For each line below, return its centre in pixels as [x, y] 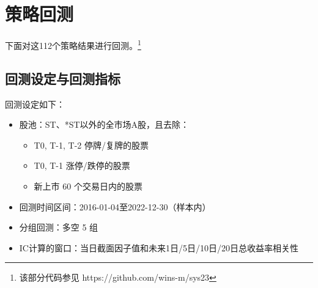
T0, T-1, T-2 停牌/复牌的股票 [91, 145]
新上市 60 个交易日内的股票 [88, 186]
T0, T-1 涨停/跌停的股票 [82, 165]
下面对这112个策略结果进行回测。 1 [73, 44]
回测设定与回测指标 [63, 78]
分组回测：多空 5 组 [59, 227]
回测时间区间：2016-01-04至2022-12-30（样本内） [115, 206]
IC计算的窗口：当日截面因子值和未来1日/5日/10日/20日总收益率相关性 [159, 247]
